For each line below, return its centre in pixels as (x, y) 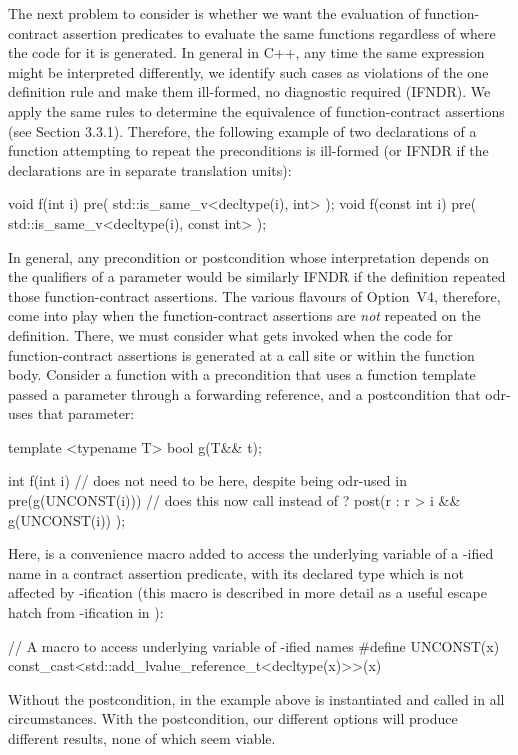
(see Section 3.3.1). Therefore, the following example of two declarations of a (242, 130)
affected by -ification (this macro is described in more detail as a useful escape (247, 592)
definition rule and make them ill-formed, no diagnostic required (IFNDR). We (249, 91)
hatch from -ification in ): (86, 612)
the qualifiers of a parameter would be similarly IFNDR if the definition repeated (257, 276)
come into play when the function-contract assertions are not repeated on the (244, 315)
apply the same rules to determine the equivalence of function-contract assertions (256, 110)
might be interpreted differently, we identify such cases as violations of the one (248, 71)
